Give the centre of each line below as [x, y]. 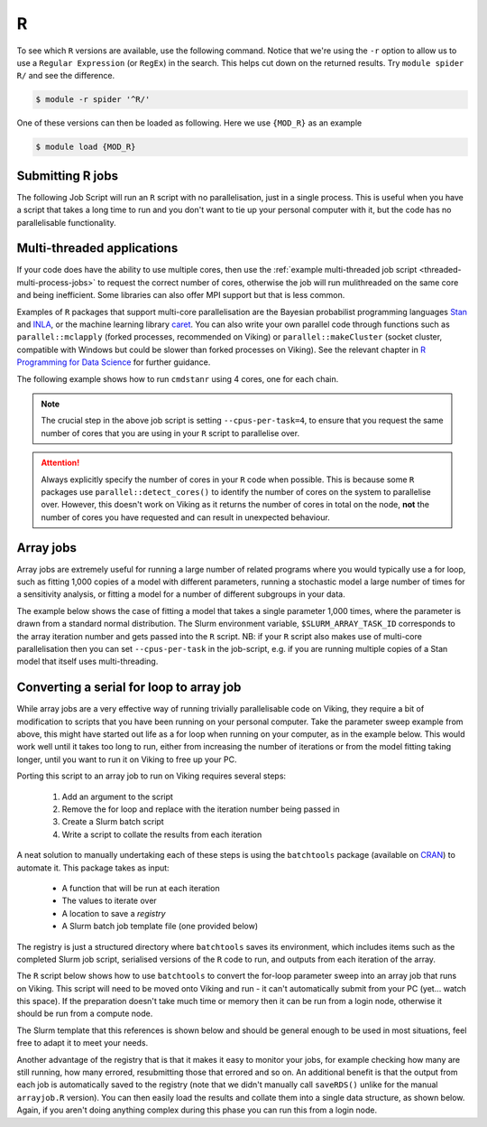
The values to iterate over [109, 901]
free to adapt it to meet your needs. [83, 1043]
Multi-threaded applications [97, 248]
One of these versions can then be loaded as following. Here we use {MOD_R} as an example [189, 123]
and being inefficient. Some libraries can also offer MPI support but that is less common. [181, 295]
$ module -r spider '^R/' [93, 100]
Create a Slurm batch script [113, 822]
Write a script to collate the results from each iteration [162, 834]
